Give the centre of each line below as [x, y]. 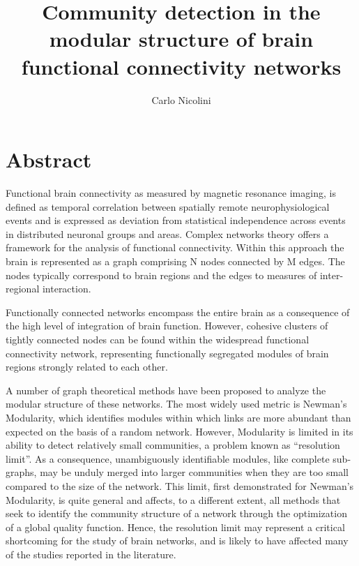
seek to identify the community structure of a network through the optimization [176, 513]
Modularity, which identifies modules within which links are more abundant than [178, 417]
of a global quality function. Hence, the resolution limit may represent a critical [175, 527]
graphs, [21, 472]
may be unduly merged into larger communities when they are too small [194, 472]
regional [23, 289]
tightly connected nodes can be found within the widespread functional [158, 339]
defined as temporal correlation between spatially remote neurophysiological [168, 206]
